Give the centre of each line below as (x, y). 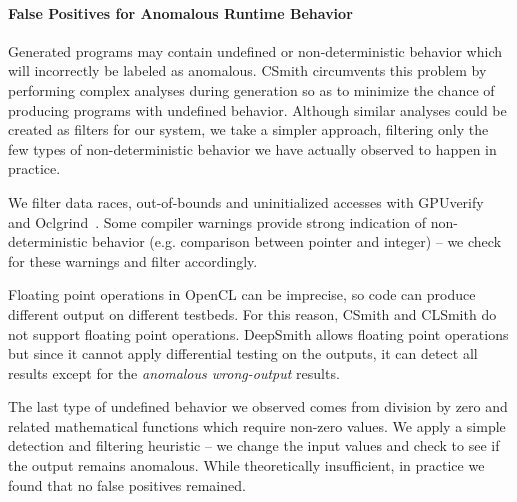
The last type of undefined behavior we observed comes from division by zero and (258, 406)
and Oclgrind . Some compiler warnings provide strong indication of (217, 221)
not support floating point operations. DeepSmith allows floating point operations (258, 333)
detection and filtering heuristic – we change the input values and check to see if (254, 445)
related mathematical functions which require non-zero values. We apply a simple (257, 425)
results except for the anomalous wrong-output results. (174, 372)
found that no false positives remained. (127, 484)
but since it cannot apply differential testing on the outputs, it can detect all (243, 353)
